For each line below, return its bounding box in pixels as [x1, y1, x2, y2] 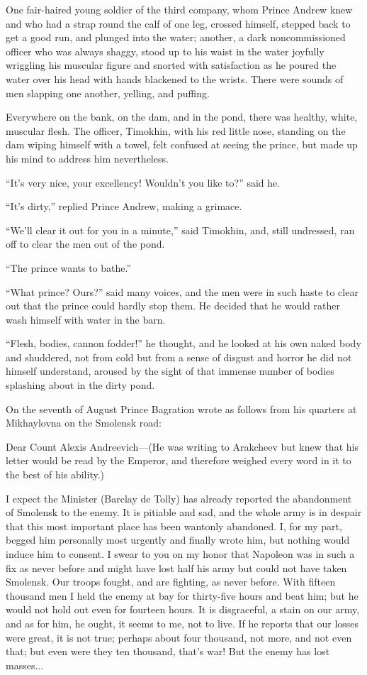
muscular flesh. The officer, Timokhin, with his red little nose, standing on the [6, 123, 346, 138]
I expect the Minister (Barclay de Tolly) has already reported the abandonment [6, 490, 352, 505]
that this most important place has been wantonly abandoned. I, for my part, [6, 518, 342, 533]
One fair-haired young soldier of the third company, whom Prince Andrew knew [6, 2, 353, 16]
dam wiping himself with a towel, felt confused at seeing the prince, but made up [6, 137, 358, 152]
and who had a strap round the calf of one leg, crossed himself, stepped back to [6, 16, 351, 31]
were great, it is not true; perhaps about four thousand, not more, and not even [6, 630, 352, 644]
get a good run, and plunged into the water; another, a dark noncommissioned [6, 30, 346, 45]
